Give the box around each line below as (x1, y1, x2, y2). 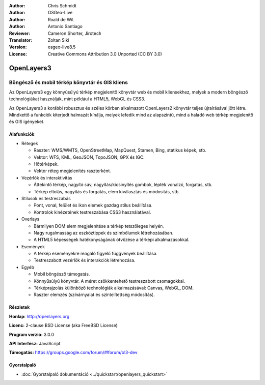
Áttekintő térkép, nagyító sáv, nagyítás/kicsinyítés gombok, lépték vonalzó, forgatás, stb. (33, 182, 213, 188)
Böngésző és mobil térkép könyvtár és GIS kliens (9, 79, 128, 86)
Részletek (9, 304, 30, 310)
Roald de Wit (48, 16, 74, 22)
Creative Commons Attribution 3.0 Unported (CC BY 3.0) (48, 51, 162, 57)
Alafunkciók (9, 131, 34, 137)
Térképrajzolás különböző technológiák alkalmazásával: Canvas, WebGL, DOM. (33, 285, 194, 291)
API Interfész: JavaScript (9, 341, 61, 346)
